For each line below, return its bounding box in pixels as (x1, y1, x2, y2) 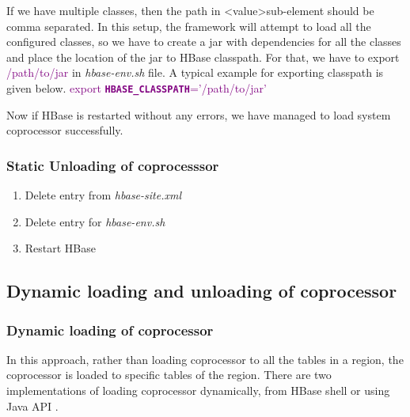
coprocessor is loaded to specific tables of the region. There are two (6, 366, 332, 383)
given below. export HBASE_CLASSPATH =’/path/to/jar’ (6, 79, 267, 96)
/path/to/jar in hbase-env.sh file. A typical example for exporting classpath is (6, 64, 384, 81)
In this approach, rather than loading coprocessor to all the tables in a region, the (6, 351, 404, 367)
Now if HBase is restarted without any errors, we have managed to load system (6, 106, 391, 123)
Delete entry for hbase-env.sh (25, 213, 165, 229)
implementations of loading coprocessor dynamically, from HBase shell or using (6, 382, 390, 398)
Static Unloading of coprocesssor (6, 155, 219, 175)
